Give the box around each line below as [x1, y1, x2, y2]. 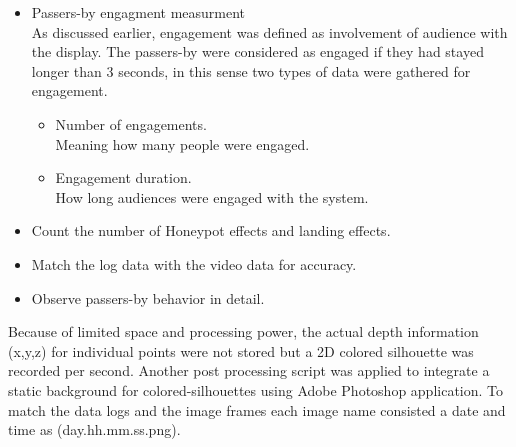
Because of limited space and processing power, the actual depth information [8, 321, 479, 342]
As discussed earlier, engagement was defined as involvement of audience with [31, 21, 508, 42]
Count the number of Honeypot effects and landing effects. [31, 220, 391, 241]
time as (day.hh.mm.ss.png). [8, 419, 181, 440]
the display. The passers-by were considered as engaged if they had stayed [31, 41, 484, 62]
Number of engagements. [55, 113, 207, 134]
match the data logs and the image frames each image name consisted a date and [8, 399, 506, 420]
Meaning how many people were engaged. [55, 133, 310, 154]
